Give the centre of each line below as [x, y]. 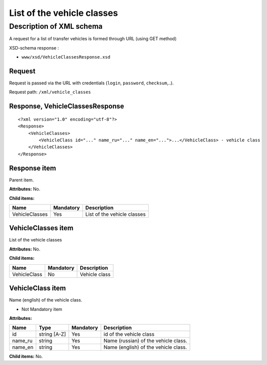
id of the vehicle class [129, 334]
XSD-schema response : [34, 48]
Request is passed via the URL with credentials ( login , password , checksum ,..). [91, 83]
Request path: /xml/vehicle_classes [50, 92]
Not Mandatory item [42, 309]
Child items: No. [26, 357]
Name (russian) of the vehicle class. [145, 341]
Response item [33, 168]
